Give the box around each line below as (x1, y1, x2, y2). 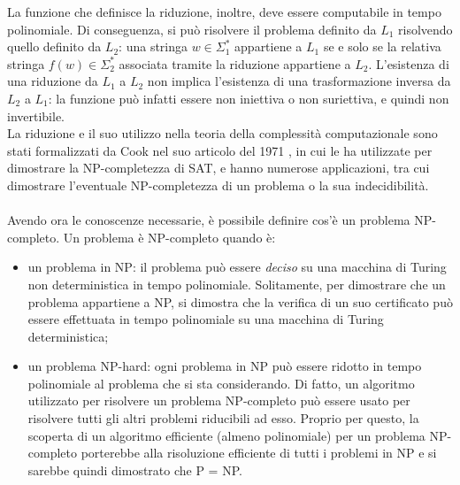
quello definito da (7, 37, 102, 56)
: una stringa (119, 37, 188, 56)
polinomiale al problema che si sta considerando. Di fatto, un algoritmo (27, 373, 415, 392)
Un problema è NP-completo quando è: (63, 227, 276, 246)
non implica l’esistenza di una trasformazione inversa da (147, 72, 451, 90)
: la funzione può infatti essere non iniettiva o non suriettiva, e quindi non (48, 89, 449, 107)
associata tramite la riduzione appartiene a (119, 54, 351, 73)
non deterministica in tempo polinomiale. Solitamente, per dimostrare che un (27, 274, 446, 293)
